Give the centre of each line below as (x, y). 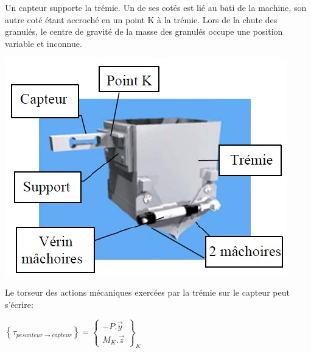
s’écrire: (19, 304)
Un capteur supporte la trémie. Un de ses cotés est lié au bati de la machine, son (156, 7)
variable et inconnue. (44, 43)
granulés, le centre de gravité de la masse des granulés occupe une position (144, 31)
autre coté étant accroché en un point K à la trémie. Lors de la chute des (141, 19)
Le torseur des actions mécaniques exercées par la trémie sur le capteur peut (147, 292)
